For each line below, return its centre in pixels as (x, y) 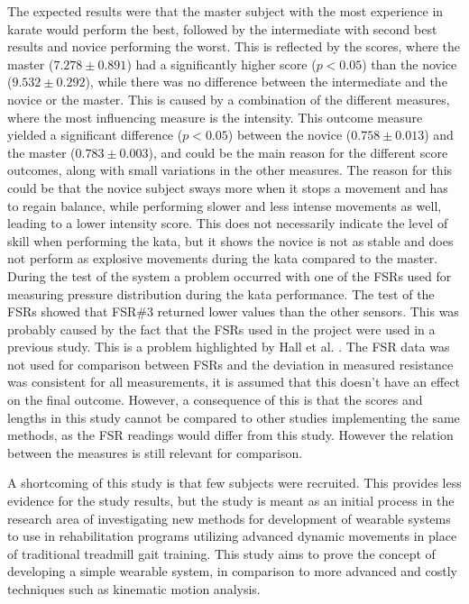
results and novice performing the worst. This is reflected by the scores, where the (234, 46)
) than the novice (409, 64)
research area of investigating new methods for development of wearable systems (229, 518)
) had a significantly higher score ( (221, 64)
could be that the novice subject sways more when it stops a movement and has (228, 187)
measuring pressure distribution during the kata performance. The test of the (221, 293)
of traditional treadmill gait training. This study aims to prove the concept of (221, 553)
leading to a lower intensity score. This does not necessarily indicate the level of (228, 223)
